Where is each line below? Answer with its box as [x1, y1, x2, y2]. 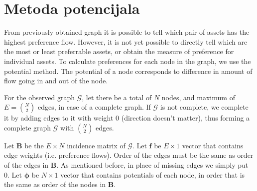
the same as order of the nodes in [4, 179, 106, 190]
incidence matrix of [67, 140, 126, 150]
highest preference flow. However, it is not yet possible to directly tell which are [4, 36, 248, 47]
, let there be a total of [82, 92, 152, 102]
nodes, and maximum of [161, 92, 235, 102]
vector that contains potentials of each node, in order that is [60, 169, 245, 180]
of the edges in [4, 160, 49, 170]
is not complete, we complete [160, 102, 249, 112]
